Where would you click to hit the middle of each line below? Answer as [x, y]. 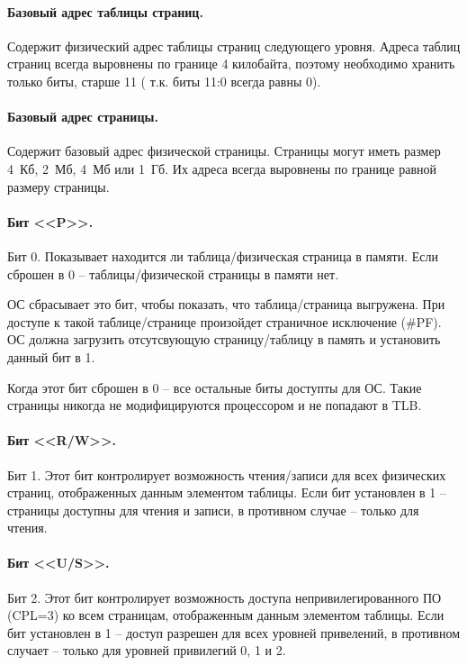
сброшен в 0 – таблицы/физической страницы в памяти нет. [173, 273]
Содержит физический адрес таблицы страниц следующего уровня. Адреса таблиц [234, 46]
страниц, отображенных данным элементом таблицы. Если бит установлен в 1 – [227, 492]
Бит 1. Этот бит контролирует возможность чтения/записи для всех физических [227, 474]
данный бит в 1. [51, 356]
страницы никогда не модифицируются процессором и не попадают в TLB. [215, 405]
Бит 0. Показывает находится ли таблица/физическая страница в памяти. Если [223, 255]
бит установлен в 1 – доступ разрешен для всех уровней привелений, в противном [233, 632]
